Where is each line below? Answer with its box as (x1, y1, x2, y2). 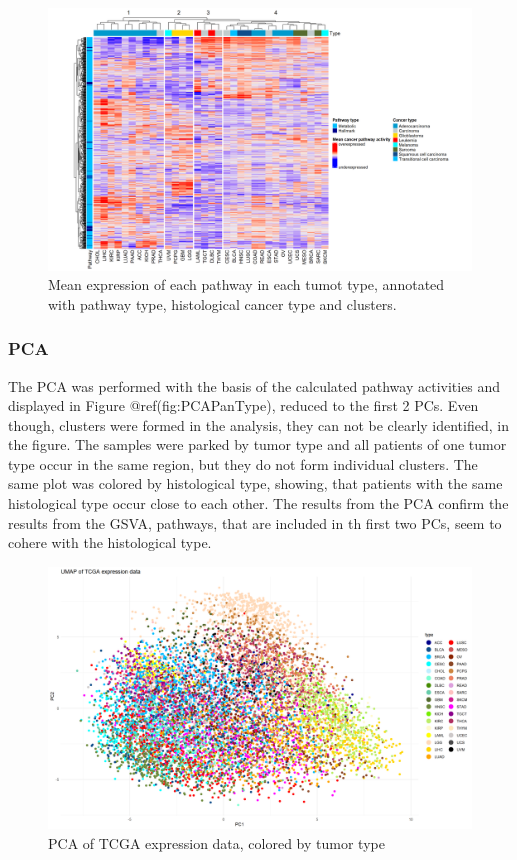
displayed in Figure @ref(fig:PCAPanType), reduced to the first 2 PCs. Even (8, 395, 479, 416)
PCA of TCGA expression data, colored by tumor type (48, 832, 385, 853)
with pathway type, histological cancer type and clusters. (48, 293, 397, 314)
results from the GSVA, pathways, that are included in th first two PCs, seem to (8, 512, 502, 533)
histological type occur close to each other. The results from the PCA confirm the (8, 493, 509, 514)
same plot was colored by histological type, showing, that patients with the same (8, 473, 503, 494)
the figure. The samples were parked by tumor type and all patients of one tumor (8, 434, 507, 455)
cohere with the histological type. (8, 532, 212, 553)
